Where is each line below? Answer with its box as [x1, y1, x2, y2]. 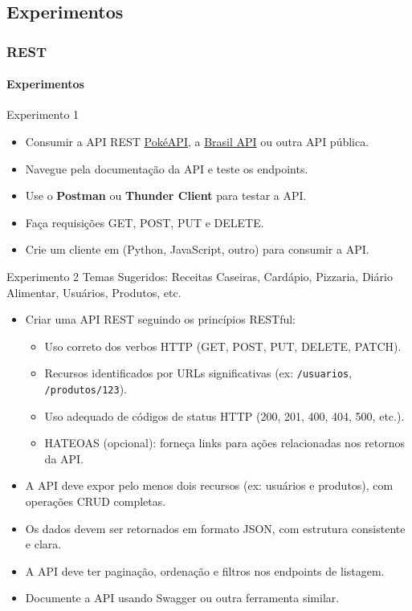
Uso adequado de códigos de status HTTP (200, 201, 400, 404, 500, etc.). [44, 407, 405, 424]
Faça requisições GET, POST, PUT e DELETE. [25, 214, 264, 230]
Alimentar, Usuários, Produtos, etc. [6, 283, 182, 300]
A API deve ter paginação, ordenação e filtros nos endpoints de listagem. [25, 562, 385, 579]
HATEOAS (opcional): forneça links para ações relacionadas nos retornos [44, 434, 405, 451]
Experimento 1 [6, 106, 80, 123]
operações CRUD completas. [25, 493, 166, 510]
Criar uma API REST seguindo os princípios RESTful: [25, 311, 296, 328]
